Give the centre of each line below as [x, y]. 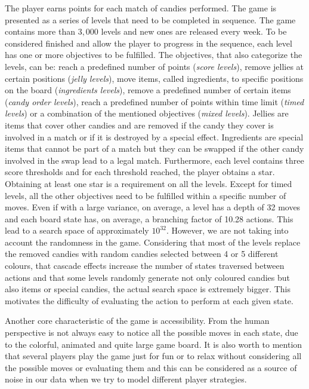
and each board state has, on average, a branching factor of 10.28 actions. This [149, 218]
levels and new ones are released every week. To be [194, 31]
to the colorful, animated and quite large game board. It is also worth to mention [154, 344]
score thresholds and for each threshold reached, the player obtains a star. [140, 172]
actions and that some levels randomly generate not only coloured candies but [147, 277]
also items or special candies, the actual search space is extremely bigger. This [148, 289]
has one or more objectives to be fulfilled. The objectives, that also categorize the [154, 55]
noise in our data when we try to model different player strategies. [126, 379]
